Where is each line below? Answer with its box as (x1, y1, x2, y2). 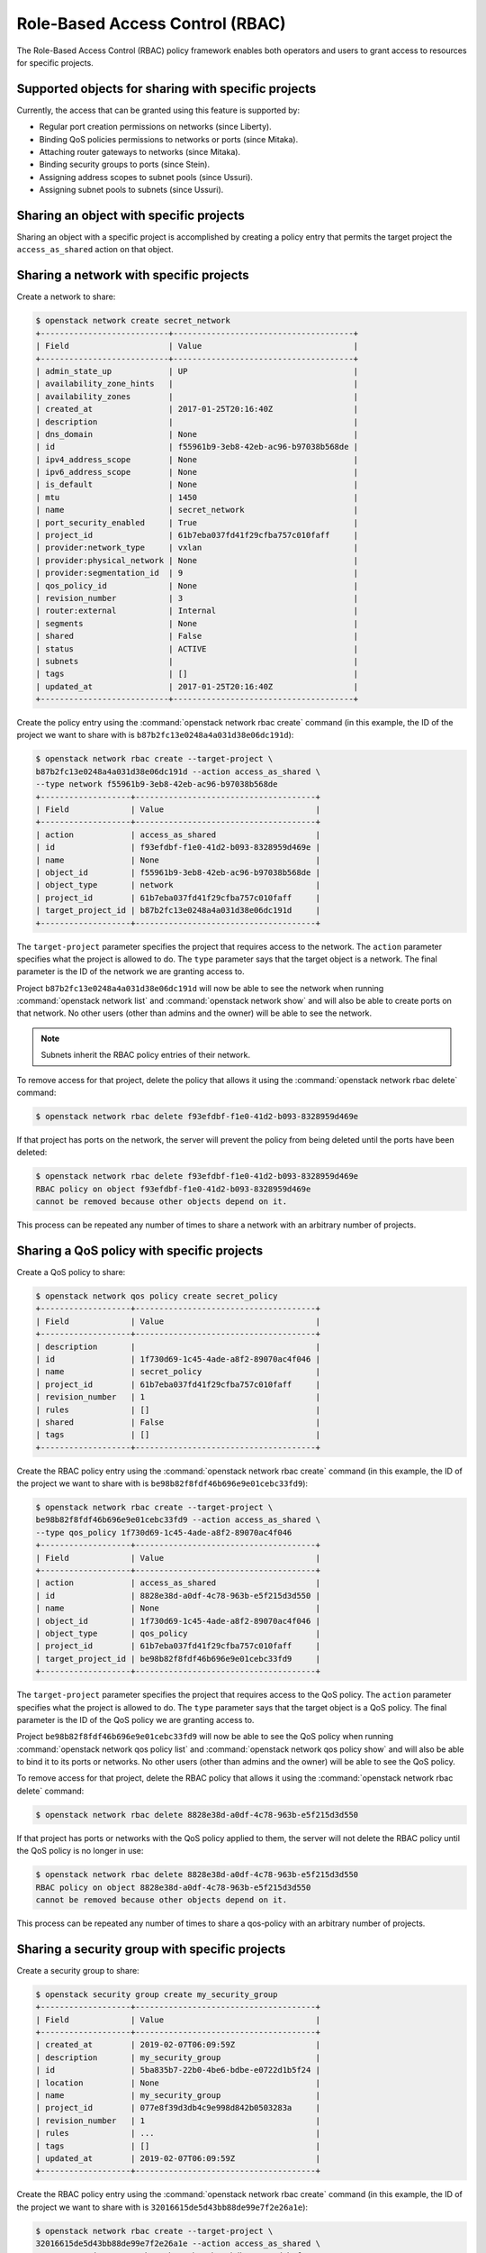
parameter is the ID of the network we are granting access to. (16, 966, 245, 977)
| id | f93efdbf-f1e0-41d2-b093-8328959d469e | (35, 843, 321, 853)
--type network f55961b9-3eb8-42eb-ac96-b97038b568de (35, 780, 278, 789)
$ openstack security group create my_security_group (35, 1989, 278, 2000)
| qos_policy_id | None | (35, 580, 359, 590)
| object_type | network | (35, 880, 321, 890)
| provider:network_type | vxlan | (35, 543, 359, 553)
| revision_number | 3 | (35, 593, 359, 603)
